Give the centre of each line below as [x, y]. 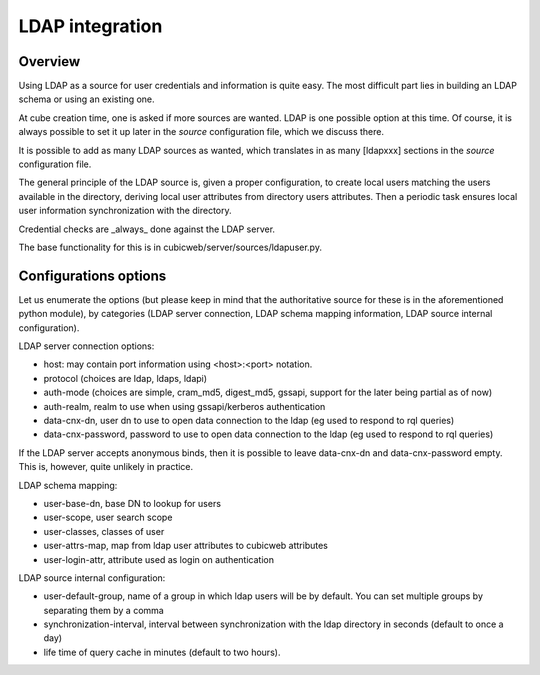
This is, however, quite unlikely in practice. [106, 467]
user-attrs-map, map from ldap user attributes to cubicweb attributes [186, 546]
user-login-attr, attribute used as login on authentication [159, 559]
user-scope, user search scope [108, 517]
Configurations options [92, 275]
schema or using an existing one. [86, 99]
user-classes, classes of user [104, 531]
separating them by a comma [103, 610]
